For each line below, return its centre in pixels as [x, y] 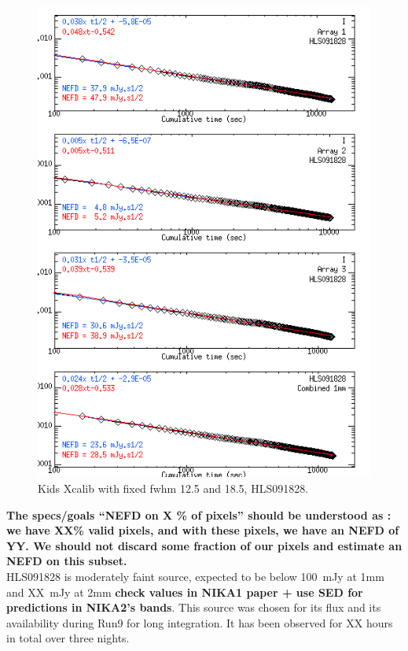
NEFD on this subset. [67, 561]
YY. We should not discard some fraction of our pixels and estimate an [204, 545]
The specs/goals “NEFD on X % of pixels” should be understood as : [199, 514]
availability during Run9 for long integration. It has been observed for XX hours [200, 622]
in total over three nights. [68, 638]
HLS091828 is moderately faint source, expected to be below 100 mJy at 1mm [195, 576]
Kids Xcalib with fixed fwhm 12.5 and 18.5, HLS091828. [173, 488]
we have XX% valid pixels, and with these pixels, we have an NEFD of [203, 530]
